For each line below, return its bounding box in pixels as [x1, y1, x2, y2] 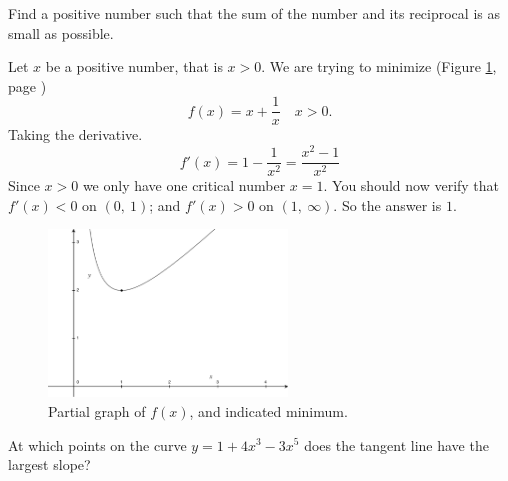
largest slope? [8, 454, 91, 475]
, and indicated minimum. [189, 400, 348, 421]
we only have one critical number [82, 175, 286, 196]
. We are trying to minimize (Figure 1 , [261, 56, 497, 77]
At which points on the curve [8, 434, 187, 455]
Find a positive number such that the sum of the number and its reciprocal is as [8, 3, 500, 23]
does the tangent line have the [304, 434, 489, 455]
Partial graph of [48, 400, 146, 421]
